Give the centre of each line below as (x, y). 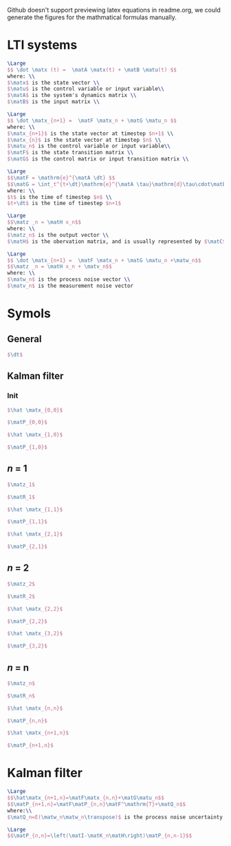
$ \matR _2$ (21, 596)
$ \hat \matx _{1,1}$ (35, 509)
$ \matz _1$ (21, 485)
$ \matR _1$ (21, 497)
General (25, 339)
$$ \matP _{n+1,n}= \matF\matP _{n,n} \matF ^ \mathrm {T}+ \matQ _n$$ (97, 804)
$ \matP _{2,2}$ (27, 621)
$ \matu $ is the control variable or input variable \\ (86, 89)
